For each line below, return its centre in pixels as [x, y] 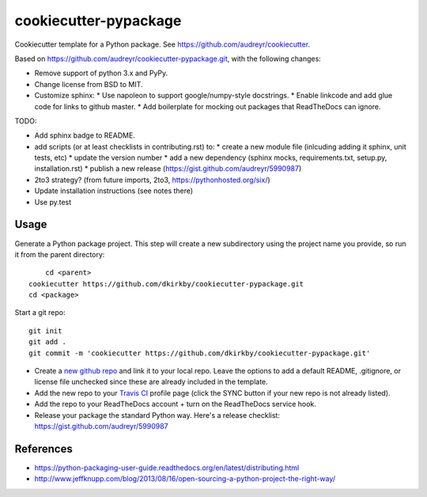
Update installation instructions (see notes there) [114, 191]
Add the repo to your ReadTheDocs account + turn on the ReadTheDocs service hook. [175, 404]
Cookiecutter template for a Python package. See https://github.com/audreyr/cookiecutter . [162, 44]
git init [45, 331]
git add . [47, 342]
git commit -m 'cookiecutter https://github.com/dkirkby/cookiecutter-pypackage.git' [200, 353]
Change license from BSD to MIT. [89, 84]
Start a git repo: [40, 313]
